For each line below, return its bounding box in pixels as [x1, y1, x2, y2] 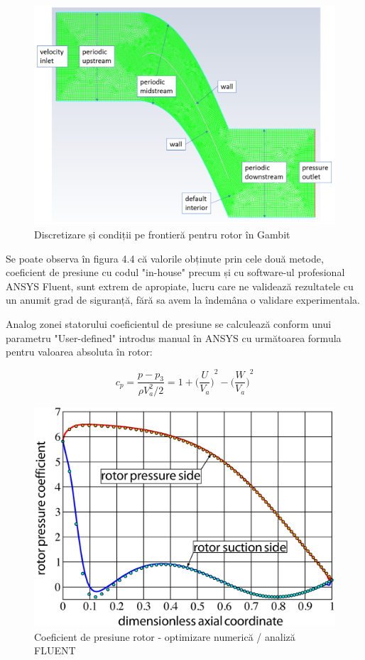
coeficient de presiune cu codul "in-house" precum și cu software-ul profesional [6, 265, 345, 280]
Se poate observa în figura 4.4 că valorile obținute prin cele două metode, [6, 251, 324, 265]
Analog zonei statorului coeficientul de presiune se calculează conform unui [6, 317, 332, 331]
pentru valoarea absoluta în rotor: [6, 344, 153, 359]
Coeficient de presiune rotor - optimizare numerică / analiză [34, 629, 295, 644]
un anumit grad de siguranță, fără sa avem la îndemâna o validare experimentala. [6, 292, 360, 307]
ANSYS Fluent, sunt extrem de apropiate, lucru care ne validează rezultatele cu [6, 278, 354, 293]
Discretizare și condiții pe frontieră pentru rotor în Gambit [34, 227, 290, 242]
